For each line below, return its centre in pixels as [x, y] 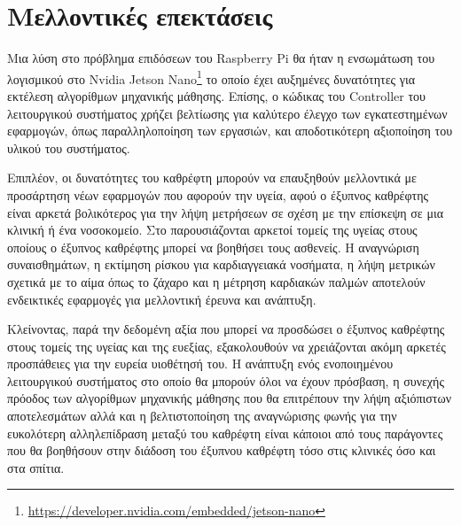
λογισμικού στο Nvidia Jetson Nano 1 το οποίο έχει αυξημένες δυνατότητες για [211, 77]
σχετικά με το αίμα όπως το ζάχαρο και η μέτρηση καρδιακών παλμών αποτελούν [216, 281]
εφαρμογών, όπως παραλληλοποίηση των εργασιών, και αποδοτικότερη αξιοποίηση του [230, 131]
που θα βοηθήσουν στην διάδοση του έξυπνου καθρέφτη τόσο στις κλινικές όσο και [222, 450]
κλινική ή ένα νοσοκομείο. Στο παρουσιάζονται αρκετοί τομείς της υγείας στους [212, 230]
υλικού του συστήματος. [69, 147]
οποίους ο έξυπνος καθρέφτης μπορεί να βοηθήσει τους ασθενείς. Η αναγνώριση [213, 247]
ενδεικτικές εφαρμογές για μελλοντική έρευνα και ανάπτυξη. [162, 299]
